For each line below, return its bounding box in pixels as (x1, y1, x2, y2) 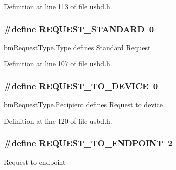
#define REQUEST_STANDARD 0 (4, 22, 154, 35)
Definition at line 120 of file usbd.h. (4, 115, 112, 126)
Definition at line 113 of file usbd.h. (4, 1, 112, 11)
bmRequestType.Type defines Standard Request (4, 42, 151, 52)
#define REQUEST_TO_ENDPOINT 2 (4, 137, 173, 149)
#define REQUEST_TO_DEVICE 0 (4, 79, 158, 92)
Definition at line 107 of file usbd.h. (4, 58, 112, 69)
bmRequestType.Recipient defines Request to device (4, 99, 163, 110)
